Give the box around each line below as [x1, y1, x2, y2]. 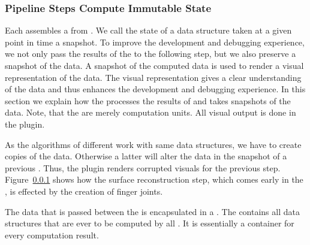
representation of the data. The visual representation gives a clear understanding [5, 71, 302, 83]
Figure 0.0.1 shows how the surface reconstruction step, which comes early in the [5, 173, 303, 186]
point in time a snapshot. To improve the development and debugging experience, [5, 35, 305, 48]
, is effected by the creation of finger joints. [5, 184, 163, 197]
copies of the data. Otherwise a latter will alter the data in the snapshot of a [5, 150, 287, 162]
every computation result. [5, 228, 99, 241]
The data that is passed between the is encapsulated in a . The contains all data [5, 205, 300, 217]
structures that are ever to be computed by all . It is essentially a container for [5, 217, 294, 229]
